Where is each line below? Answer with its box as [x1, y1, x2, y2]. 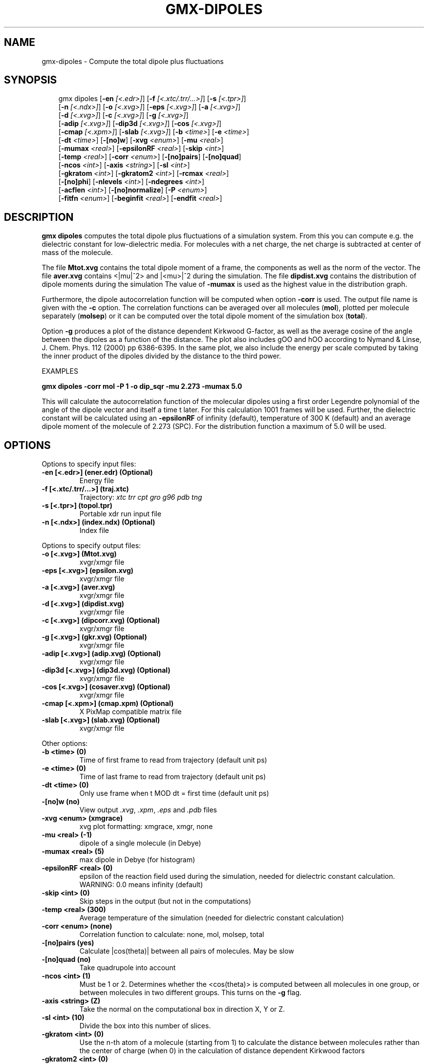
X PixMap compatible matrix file [79, 707, 182, 716]
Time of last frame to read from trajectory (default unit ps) [79, 772, 266, 781]
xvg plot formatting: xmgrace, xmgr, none [79, 822, 213, 831]
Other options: [42, 739, 88, 748]
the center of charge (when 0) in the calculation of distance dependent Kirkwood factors [79, 1046, 365, 1055]
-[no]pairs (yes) [42, 938, 94, 947]
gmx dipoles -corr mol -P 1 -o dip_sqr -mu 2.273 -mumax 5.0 [42, 382, 242, 391]
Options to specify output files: [42, 541, 141, 550]
